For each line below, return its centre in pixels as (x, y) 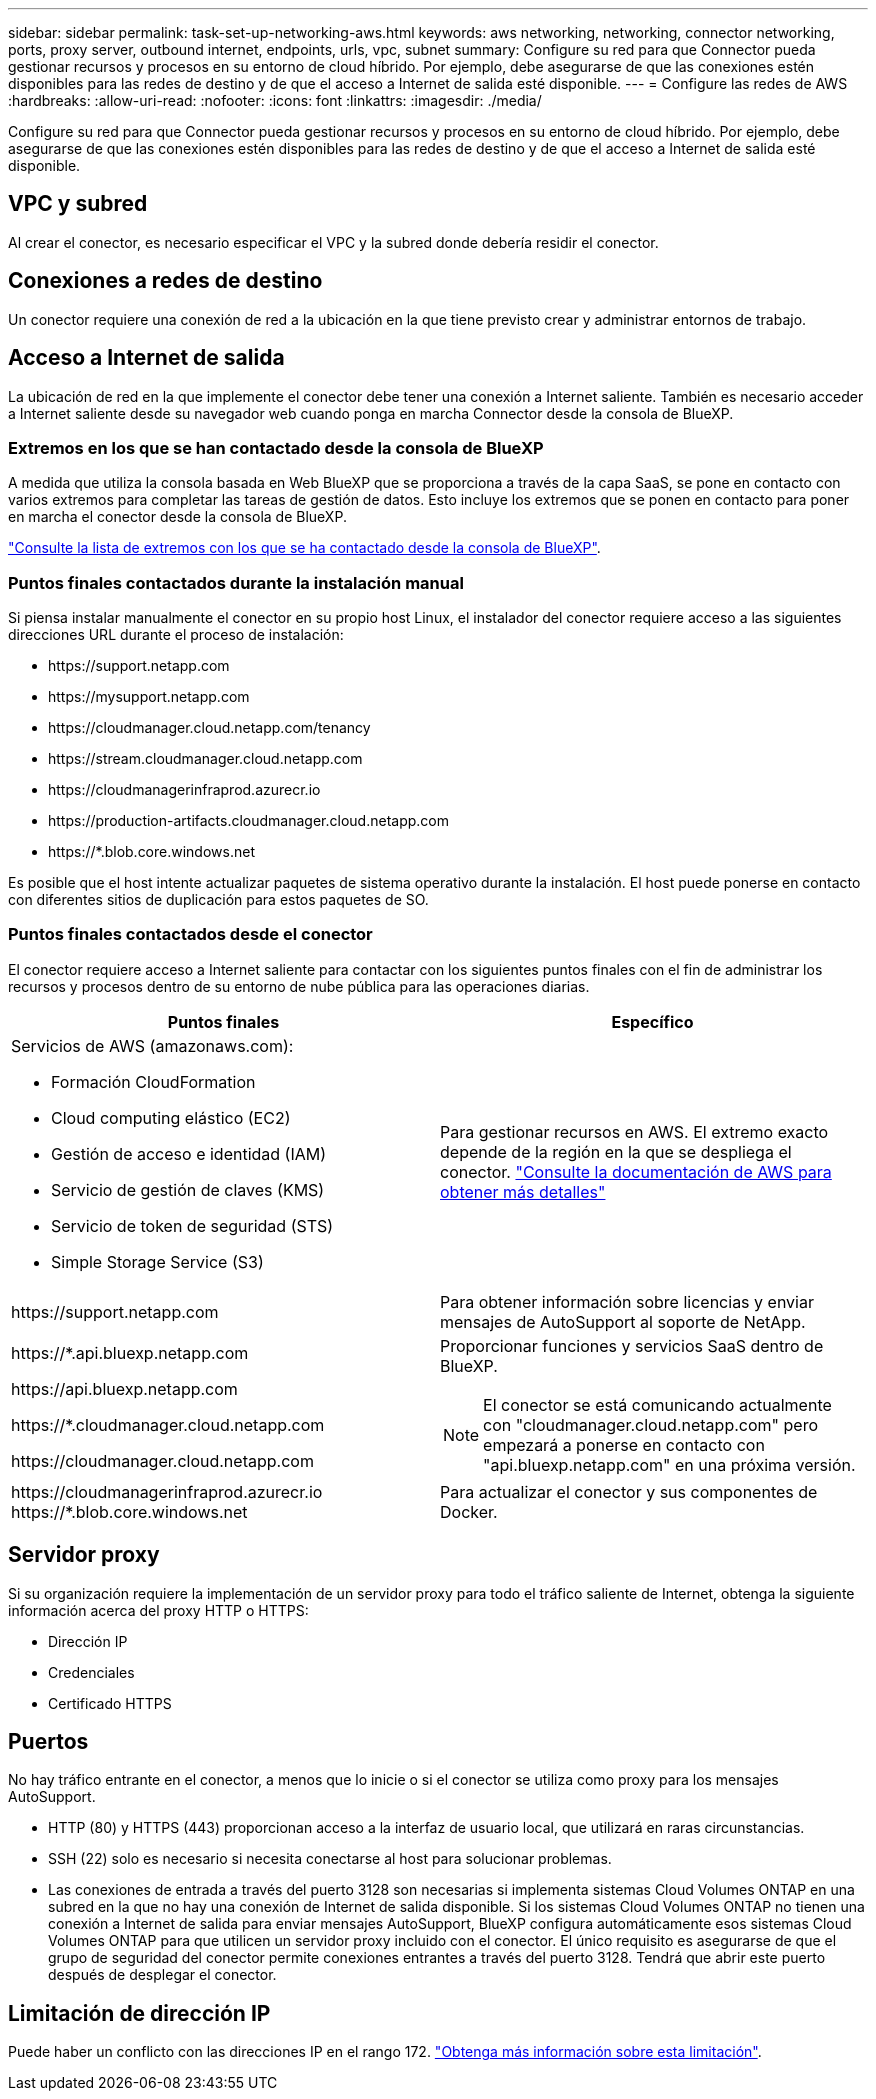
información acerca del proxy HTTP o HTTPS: (158, 1610)
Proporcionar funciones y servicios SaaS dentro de (632, 1345)
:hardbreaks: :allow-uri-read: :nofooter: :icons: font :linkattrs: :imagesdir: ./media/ (275, 100)
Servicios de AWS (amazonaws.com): (152, 1045)
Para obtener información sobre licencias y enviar (627, 1301)
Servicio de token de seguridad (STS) (192, 1225)
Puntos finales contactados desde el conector (190, 934)
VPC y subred (78, 204)
